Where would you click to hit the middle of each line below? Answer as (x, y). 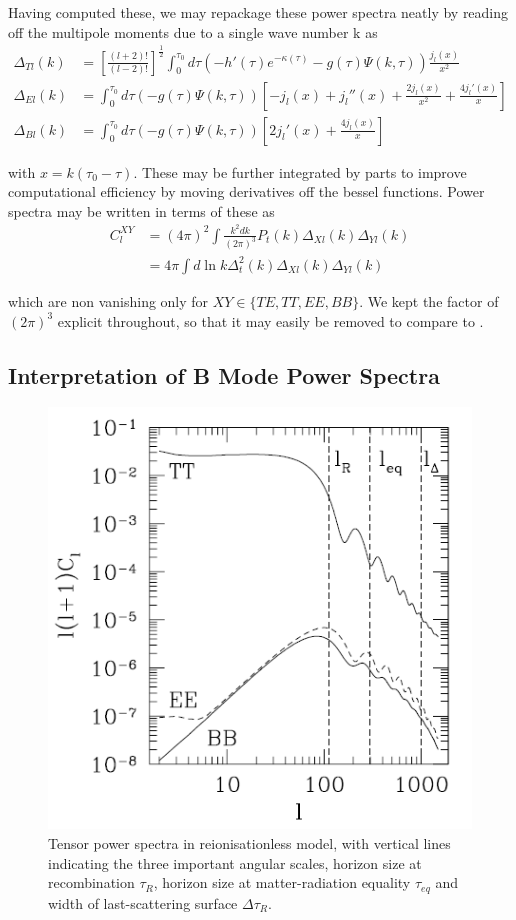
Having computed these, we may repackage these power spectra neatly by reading (258, 12)
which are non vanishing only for (108, 300)
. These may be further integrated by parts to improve (300, 171)
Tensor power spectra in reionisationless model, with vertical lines (249, 843)
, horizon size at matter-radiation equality (282, 882)
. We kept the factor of (429, 300)
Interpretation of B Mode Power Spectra (224, 374)
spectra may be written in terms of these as (141, 210)
